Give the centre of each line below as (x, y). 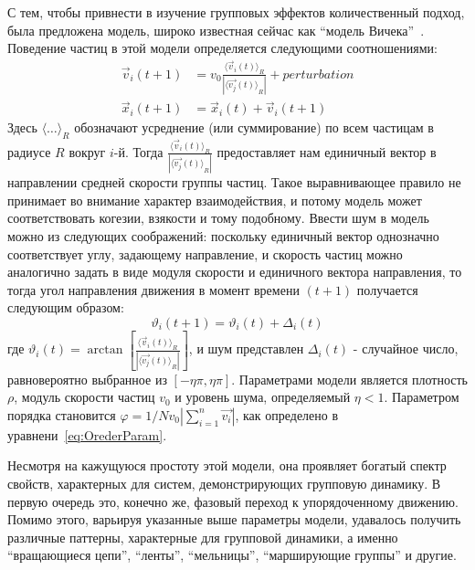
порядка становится (62, 414)
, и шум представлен (246, 348)
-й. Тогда (138, 151)
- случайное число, (406, 348)
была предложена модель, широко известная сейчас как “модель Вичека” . (216, 30)
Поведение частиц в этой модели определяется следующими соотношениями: (222, 48)
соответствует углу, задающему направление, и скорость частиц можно (205, 253)
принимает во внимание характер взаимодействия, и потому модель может (215, 200)
